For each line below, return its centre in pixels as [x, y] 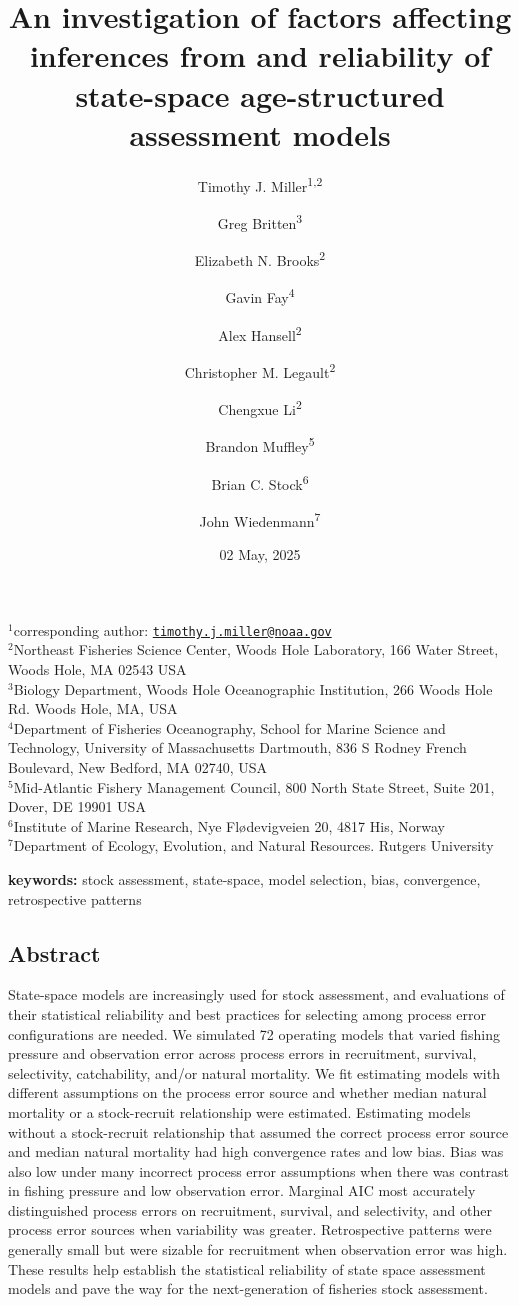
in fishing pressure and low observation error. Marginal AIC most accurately [242, 1190]
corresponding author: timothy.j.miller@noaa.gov [172, 629]
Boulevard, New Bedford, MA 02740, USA [138, 767]
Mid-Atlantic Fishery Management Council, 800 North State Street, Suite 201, [254, 786]
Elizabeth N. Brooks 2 [260, 258]
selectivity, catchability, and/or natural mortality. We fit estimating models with [254, 1072]
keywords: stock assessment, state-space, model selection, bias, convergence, [244, 878]
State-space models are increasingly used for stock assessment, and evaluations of [256, 994]
